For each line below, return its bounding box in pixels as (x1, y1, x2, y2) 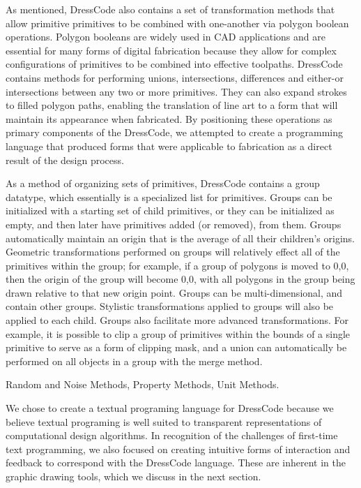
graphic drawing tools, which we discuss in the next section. (6, 469, 261, 483)
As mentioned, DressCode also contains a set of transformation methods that (6, 2, 335, 16)
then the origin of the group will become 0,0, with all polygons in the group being (6, 272, 355, 286)
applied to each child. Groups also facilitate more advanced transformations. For (6, 313, 348, 327)
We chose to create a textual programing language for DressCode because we (6, 401, 334, 415)
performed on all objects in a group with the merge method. (6, 353, 263, 368)
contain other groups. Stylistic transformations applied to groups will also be (6, 299, 334, 313)
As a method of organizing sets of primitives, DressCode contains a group (6, 176, 320, 191)
